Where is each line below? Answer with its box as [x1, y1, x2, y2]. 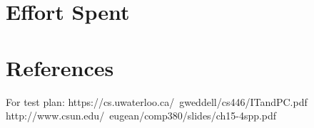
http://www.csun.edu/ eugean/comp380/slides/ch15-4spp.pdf [6, 108, 277, 123]
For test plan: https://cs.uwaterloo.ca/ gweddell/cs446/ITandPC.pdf [6, 94, 308, 109]
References [6, 53, 114, 82]
